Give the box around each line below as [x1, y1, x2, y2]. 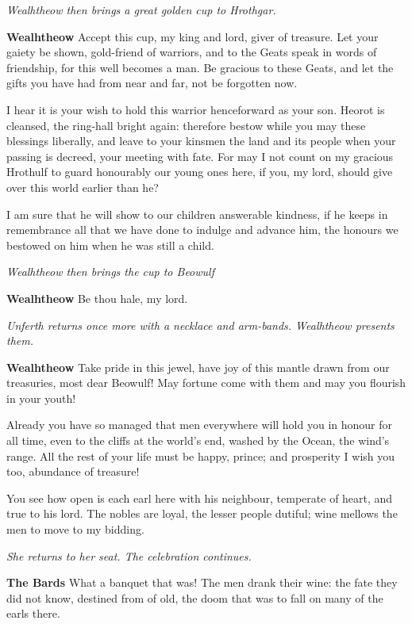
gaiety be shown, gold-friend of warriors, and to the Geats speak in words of [6, 44, 377, 60]
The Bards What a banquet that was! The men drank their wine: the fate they [6, 574, 398, 591]
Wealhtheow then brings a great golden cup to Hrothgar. [6, 2, 276, 17]
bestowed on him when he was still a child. [6, 236, 214, 253]
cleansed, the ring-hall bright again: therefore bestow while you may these [6, 117, 366, 133]
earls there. [6, 605, 60, 622]
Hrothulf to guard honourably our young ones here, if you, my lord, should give [6, 163, 393, 180]
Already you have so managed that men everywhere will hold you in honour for [6, 416, 393, 433]
